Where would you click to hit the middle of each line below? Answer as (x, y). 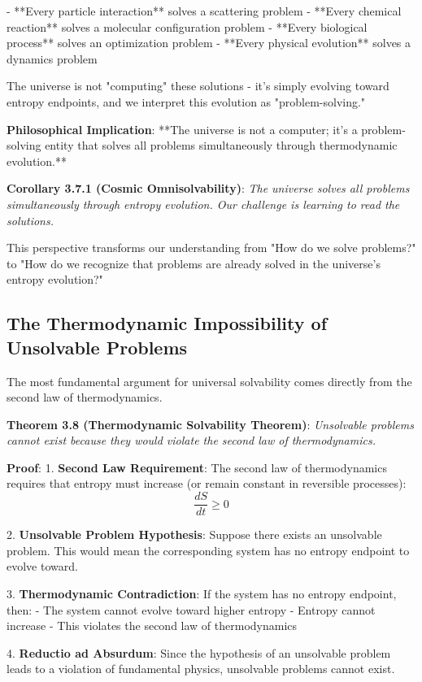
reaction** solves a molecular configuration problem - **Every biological (187, 26)
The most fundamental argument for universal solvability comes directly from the (209, 381)
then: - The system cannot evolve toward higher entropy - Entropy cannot (191, 609)
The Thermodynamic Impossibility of (167, 323)
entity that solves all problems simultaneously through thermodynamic (221, 145)
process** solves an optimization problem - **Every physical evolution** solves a (209, 43)
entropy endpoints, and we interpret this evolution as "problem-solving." (186, 101)
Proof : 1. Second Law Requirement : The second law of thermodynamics (197, 467)
